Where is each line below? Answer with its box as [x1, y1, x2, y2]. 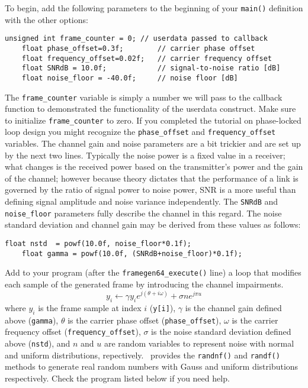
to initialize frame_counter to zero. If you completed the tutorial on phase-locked [5, 114, 301, 126]
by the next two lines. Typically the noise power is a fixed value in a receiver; [5, 148, 285, 161]
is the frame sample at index [38, 301, 142, 313]
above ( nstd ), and [5, 337, 70, 349]
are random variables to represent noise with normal [104, 337, 294, 349]
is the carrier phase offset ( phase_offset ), [68, 313, 222, 326]
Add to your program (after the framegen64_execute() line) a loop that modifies [5, 266, 301, 279]
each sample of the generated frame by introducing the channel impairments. [5, 277, 284, 290]
